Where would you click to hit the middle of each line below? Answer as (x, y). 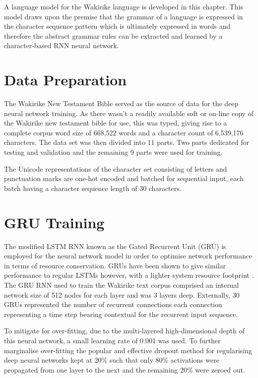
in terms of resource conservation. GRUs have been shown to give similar (115, 265)
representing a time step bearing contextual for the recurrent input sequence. (121, 314)
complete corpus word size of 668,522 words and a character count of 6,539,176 (124, 132)
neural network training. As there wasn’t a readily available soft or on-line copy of (129, 113)
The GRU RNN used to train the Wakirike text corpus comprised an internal (122, 284)
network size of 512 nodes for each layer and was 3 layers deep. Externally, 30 (122, 294)
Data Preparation (65, 80)
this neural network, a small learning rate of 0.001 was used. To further (112, 340)
